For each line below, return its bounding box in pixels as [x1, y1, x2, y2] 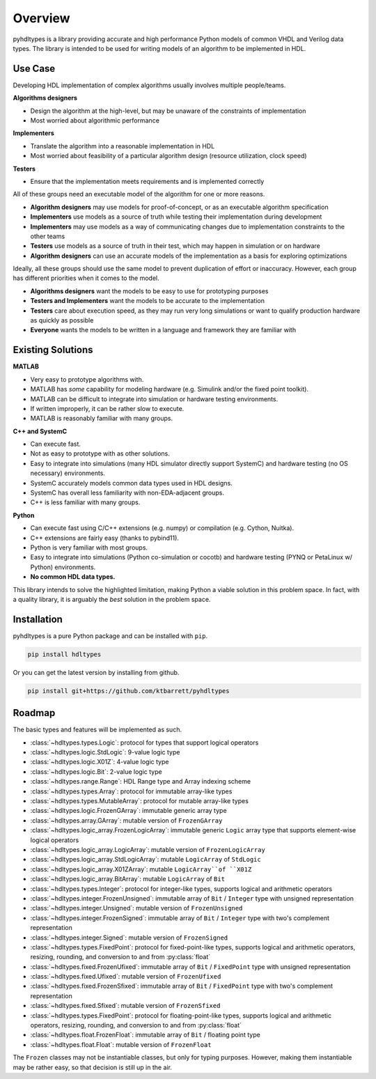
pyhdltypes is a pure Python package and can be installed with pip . [13, 631, 208, 640]
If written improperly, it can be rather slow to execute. [30, 404, 185, 412]
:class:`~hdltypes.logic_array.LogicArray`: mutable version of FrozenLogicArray [30, 845, 266, 853]
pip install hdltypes [27, 650, 102, 658]
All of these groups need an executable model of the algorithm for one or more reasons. [13, 190, 265, 199]
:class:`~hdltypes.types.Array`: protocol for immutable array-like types [30, 787, 233, 795]
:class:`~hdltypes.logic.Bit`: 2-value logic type [30, 767, 163, 776]
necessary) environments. [30, 469, 106, 477]
